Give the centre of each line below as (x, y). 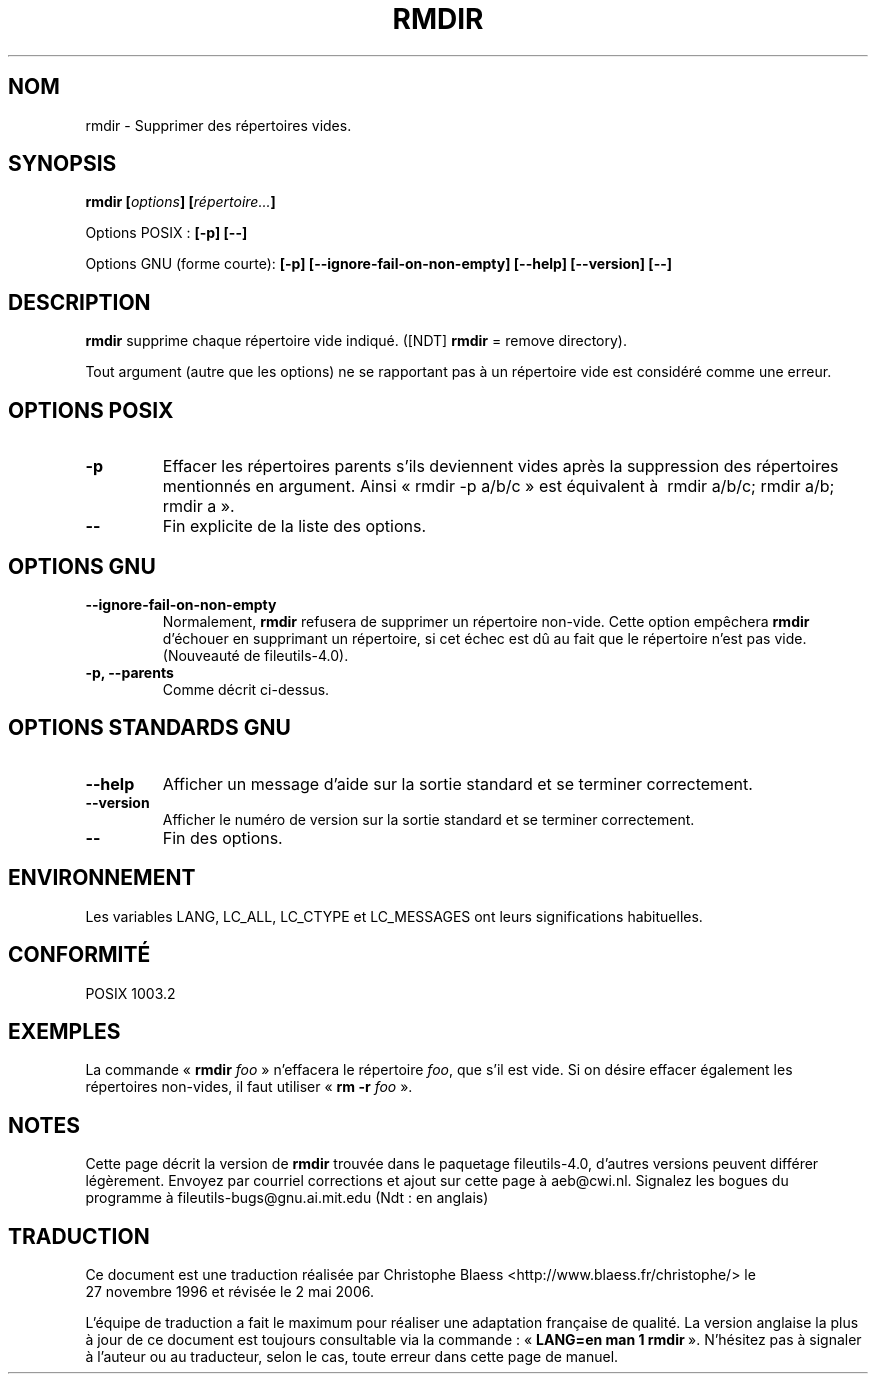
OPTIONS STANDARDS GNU (149, 728)
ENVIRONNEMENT (102, 878)
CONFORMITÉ (79, 955)
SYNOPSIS (62, 164)
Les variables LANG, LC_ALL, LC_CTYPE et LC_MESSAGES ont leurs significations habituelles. (394, 916)
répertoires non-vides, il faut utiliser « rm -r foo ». (249, 1087)
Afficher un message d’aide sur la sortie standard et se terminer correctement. (457, 783)
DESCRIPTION (79, 302)
